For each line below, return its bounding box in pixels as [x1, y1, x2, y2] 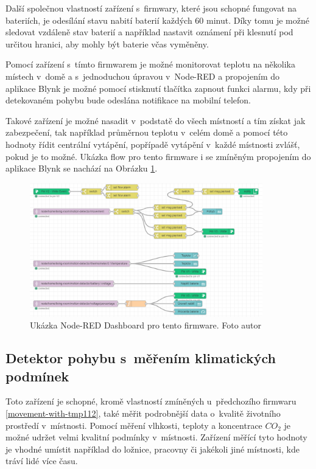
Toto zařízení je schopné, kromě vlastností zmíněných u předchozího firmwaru [5, 395, 297, 408]
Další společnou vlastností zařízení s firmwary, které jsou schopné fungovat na [5, 2, 297, 14]
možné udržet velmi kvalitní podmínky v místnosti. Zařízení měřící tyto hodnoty [5, 431, 307, 443]
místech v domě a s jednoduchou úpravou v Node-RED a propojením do [5, 69, 280, 82]
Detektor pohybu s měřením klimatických [5, 349, 276, 367]
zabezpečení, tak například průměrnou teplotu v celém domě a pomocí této [5, 126, 288, 139]
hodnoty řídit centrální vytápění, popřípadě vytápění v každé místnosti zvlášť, [5, 137, 300, 150]
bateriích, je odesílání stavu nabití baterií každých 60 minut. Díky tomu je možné [5, 13, 309, 26]
